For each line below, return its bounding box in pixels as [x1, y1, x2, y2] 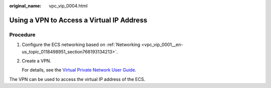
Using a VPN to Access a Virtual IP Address [9, 15, 148, 24]
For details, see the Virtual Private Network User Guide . [22, 67, 137, 73]
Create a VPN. [22, 57, 51, 63]
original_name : [9, 3, 42, 8]
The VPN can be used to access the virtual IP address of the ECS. [9, 76, 146, 82]
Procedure [9, 31, 36, 38]
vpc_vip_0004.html [49, 3, 88, 8]
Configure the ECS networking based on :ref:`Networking [22, 41, 141, 47]
